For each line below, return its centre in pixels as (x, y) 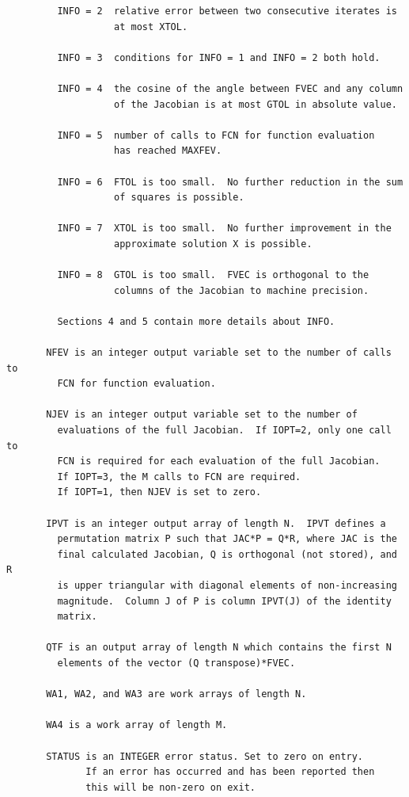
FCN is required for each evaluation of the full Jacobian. (219, 461)
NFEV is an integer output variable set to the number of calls (219, 353)
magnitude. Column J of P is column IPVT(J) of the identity (224, 601)
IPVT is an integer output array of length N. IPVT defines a (216, 523)
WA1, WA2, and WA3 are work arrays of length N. (176, 694)
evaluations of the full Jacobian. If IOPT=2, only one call (224, 431)
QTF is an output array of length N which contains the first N (219, 648)
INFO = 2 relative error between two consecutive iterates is (227, 11)
